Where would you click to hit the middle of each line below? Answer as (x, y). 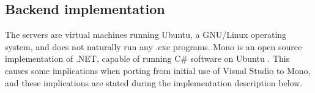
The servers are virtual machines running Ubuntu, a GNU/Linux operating (146, 35)
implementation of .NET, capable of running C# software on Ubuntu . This (147, 58)
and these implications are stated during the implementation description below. (154, 82)
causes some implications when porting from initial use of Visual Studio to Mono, (158, 70)
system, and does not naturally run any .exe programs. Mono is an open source (154, 46)
